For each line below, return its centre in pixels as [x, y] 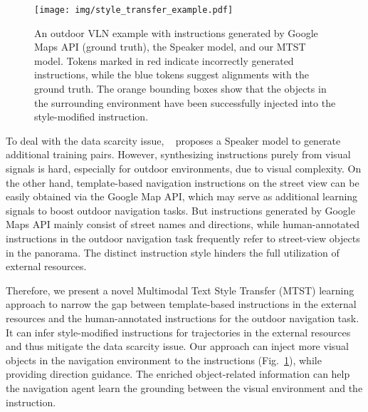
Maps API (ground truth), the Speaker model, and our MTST [170, 47]
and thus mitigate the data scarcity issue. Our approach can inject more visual [177, 346]
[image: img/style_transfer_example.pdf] [134, 10]
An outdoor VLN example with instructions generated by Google [176, 32]
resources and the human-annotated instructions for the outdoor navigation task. [183, 318]
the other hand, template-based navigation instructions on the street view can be [183, 182]
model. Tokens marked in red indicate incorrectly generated [164, 60]
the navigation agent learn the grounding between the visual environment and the [184, 387]
